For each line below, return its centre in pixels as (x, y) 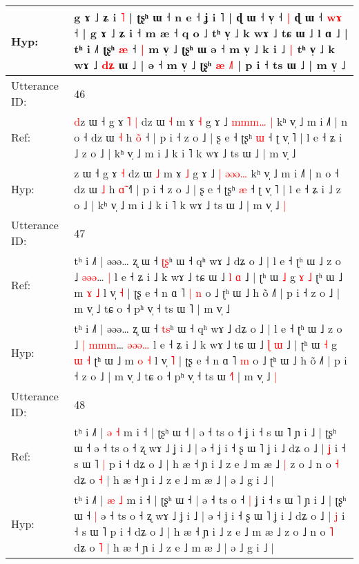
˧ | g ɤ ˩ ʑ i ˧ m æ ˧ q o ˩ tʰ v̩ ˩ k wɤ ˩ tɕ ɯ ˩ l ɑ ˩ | (211, 33)
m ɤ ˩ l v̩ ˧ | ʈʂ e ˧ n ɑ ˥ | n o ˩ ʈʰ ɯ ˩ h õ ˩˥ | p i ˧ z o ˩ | (207, 292)
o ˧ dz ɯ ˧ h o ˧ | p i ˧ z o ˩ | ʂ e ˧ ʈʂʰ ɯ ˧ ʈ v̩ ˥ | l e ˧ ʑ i (208, 137)
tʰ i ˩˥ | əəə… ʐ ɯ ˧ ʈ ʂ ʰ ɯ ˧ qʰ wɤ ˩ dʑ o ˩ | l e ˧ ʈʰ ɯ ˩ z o (207, 261)
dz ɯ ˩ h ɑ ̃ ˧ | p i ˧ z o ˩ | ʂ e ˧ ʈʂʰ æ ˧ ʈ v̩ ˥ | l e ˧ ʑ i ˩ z (207, 189)
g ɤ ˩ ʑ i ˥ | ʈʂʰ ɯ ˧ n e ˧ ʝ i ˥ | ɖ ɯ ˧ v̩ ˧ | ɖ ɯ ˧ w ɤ (208, 17)
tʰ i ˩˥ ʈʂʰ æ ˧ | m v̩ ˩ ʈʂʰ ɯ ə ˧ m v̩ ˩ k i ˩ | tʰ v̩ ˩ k (205, 49)
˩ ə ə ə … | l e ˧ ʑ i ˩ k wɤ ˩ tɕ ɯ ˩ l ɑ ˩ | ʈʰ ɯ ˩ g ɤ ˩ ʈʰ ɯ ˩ (208, 276)
